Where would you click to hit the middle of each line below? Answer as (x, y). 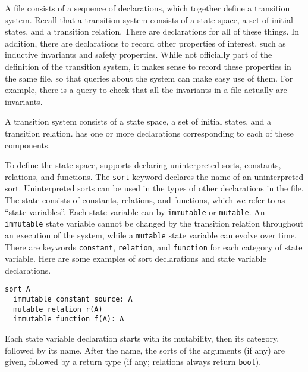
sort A (18, 289)
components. (28, 145)
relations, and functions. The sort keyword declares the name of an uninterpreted (154, 176)
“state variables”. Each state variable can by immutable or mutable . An (135, 211)
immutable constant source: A (73, 300)
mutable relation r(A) (58, 309)
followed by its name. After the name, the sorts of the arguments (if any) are (145, 350)
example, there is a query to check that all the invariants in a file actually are (146, 90)
